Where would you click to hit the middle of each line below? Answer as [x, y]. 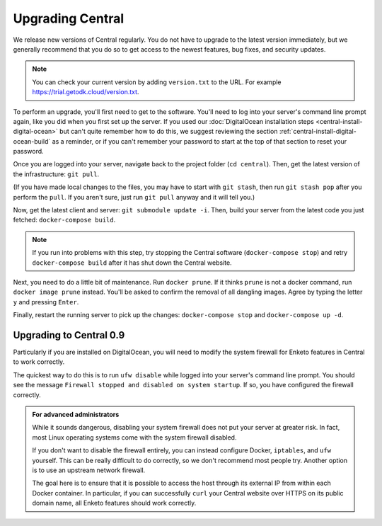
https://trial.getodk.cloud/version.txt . [86, 92]
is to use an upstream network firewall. [89, 470]
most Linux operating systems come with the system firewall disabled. [134, 437]
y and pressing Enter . [46, 302]
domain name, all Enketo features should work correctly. [114, 503]
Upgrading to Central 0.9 [69, 335]
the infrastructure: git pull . [56, 174]
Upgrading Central [69, 18]
